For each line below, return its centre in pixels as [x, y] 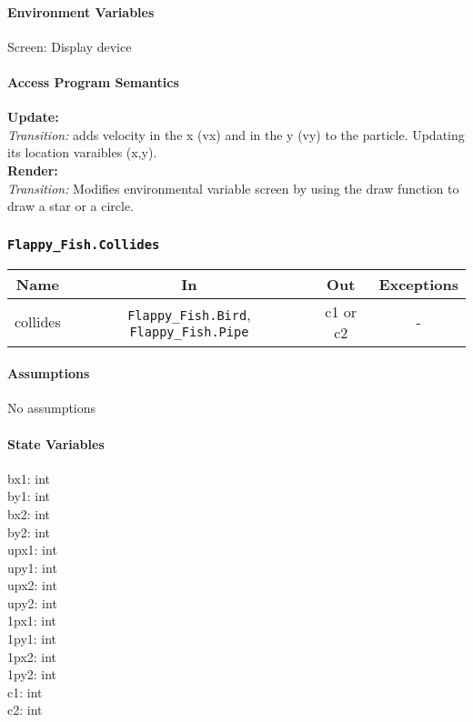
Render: [33, 170]
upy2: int [32, 602]
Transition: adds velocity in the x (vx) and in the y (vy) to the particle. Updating [236, 134]
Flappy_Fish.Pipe [189, 332]
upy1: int [32, 567]
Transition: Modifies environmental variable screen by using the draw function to [233, 188]
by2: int [29, 531]
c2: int [25, 710]
